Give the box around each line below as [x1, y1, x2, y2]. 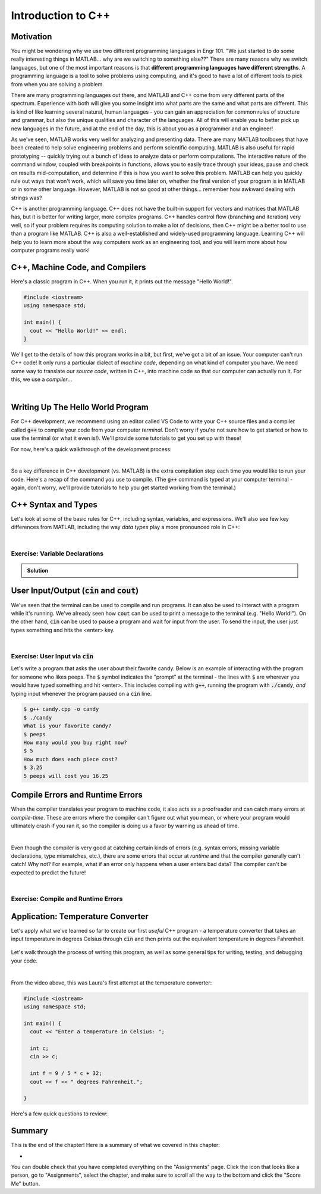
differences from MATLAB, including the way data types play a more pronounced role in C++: [11, 524, 240, 531]
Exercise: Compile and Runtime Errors [11, 895, 123, 903]
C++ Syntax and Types [11, 499, 97, 510]
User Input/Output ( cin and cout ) [11, 585, 139, 595]
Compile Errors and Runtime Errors [11, 790, 143, 800]
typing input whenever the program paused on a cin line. [11, 690, 152, 697]
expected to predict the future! [11, 869, 86, 876]
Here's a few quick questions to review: [11, 1110, 108, 1117]
